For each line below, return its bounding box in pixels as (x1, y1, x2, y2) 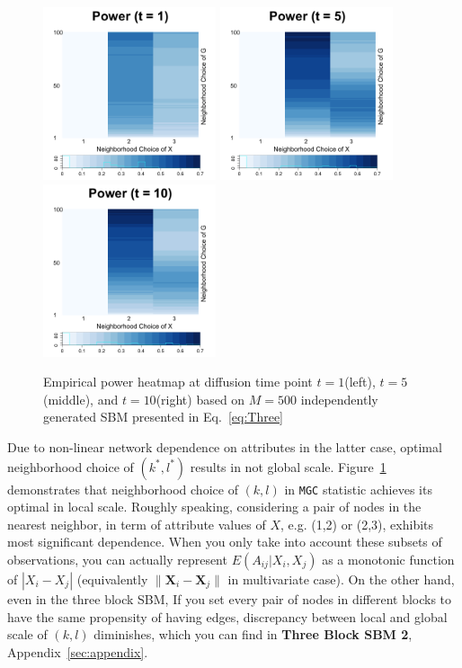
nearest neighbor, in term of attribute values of (7, 514, 266, 533)
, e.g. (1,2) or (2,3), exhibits (280, 514, 434, 533)
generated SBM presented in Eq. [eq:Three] (43, 407, 283, 426)
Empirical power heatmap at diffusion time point (43, 372, 313, 391)
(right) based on (155, 389, 245, 408)
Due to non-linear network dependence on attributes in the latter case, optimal (7, 437, 442, 456)
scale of (7, 625, 48, 644)
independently (300, 389, 378, 408)
